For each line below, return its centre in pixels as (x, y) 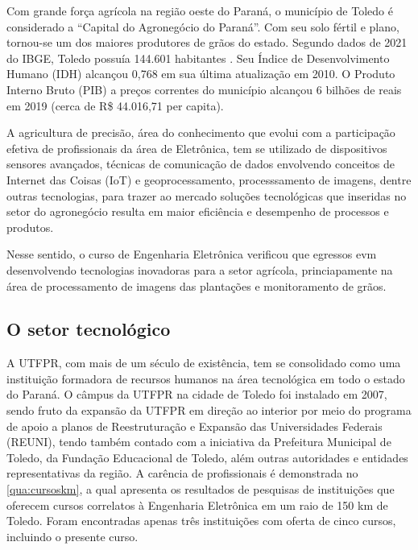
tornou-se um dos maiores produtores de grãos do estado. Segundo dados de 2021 (207, 42)
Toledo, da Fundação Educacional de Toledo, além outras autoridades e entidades (207, 457)
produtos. (30, 227)
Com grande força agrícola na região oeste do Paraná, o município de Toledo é (200, 10)
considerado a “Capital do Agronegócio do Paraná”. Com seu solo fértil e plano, (203, 26)
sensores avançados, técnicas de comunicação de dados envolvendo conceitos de (201, 164)
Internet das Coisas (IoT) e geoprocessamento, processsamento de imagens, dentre (209, 179)
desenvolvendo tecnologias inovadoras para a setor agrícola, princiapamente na (200, 269)
